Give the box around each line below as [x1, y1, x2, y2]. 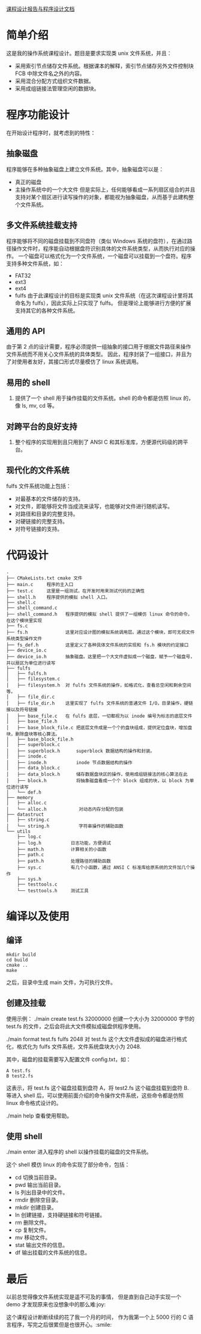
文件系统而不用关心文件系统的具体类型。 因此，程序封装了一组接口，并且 [6, 350, 187, 358]
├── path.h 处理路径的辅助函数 [17, 858, 111, 864]
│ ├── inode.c [6, 753, 47, 759]
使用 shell [6, 1131, 43, 1141]
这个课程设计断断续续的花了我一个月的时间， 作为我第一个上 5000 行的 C [6, 1314, 187, 1321]
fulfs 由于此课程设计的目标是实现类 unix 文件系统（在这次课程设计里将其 [14, 292, 194, 299]
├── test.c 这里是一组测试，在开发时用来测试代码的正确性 [6, 588, 145, 594]
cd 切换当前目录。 [14, 1174, 60, 1181]
